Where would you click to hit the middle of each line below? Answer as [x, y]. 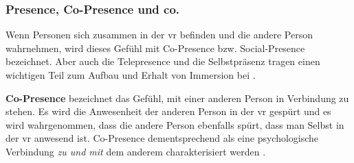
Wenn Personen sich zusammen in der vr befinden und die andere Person [159, 35]
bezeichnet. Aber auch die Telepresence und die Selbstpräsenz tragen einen [163, 61]
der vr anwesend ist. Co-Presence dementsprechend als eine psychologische [162, 138]
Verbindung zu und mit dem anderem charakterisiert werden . [136, 151]
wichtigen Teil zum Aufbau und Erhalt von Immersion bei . [131, 75]
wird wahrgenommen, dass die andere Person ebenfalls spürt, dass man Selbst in [175, 124]
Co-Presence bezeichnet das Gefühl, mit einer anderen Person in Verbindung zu [177, 98]
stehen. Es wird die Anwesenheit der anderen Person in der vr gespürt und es [168, 111]
